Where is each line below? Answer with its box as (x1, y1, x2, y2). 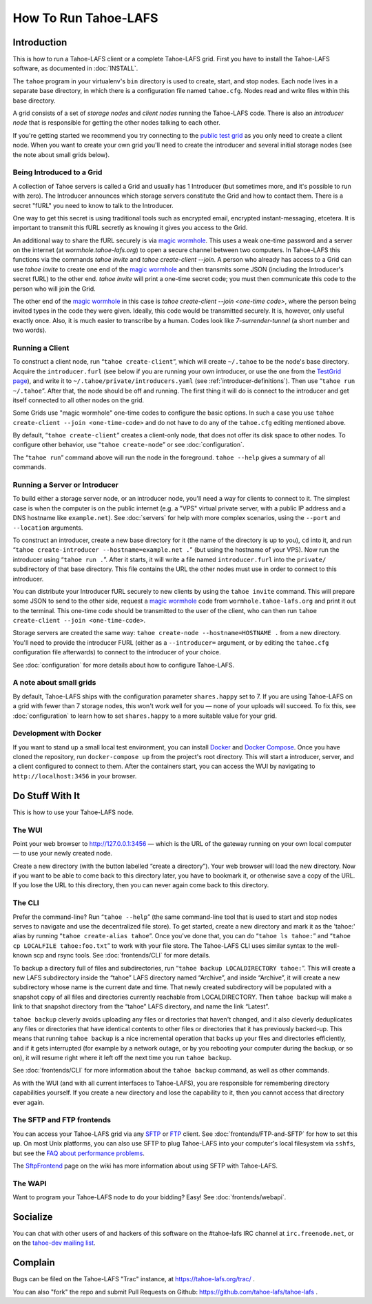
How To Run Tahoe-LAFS (12, 10, 158, 25)
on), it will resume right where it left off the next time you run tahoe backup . (12, 1054, 232, 1062)
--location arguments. (12, 524, 83, 532)
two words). (12, 326, 48, 334)
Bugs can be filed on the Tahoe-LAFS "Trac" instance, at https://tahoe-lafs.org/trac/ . (12, 1275, 255, 1283)
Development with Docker (12, 729, 102, 738)
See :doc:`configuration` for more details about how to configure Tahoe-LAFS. (12, 661, 235, 669)
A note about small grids (12, 678, 96, 687)
